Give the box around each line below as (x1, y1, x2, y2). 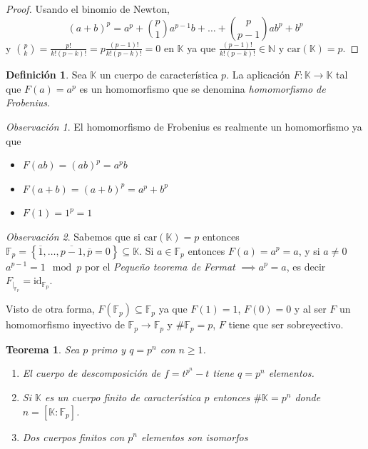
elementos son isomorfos (140, 429, 248, 444)
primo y (91, 341, 126, 356)
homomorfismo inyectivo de (6, 317, 125, 332)
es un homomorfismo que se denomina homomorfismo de (79, 81, 326, 96)
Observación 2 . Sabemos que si (6, 228, 140, 243)
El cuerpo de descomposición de (22, 365, 161, 380)
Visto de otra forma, (6, 301, 95, 316)
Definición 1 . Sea (6, 67, 87, 82)
